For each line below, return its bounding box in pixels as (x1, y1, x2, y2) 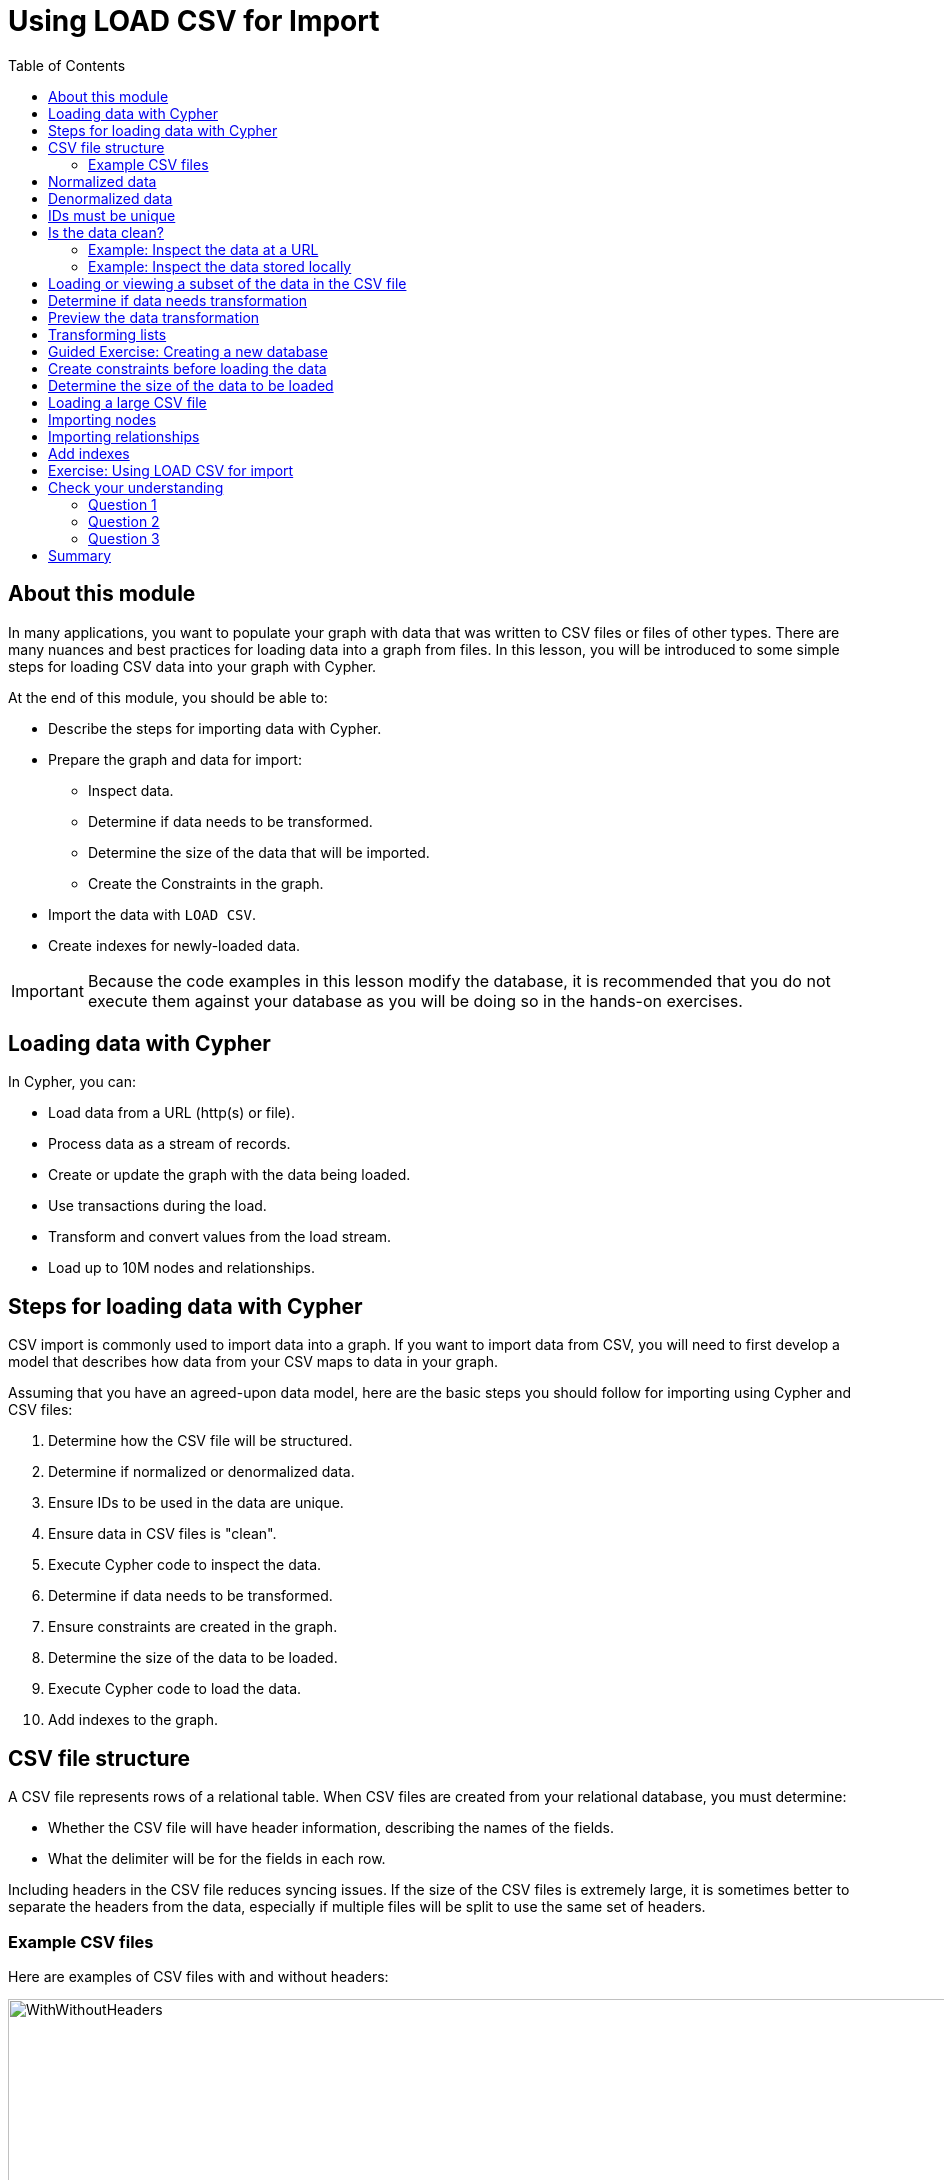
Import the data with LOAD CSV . (48, 905, 256, 923)
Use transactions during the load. (48, 1197, 267, 1215)
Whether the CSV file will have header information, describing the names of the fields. (48, 1819, 615, 1837)
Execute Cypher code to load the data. (48, 1680, 302, 1698)
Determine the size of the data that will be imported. (88, 843, 430, 861)
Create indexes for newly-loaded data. (48, 936, 301, 954)
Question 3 (88, 529, 160, 547)
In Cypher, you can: (8, 1073, 136, 1091)
